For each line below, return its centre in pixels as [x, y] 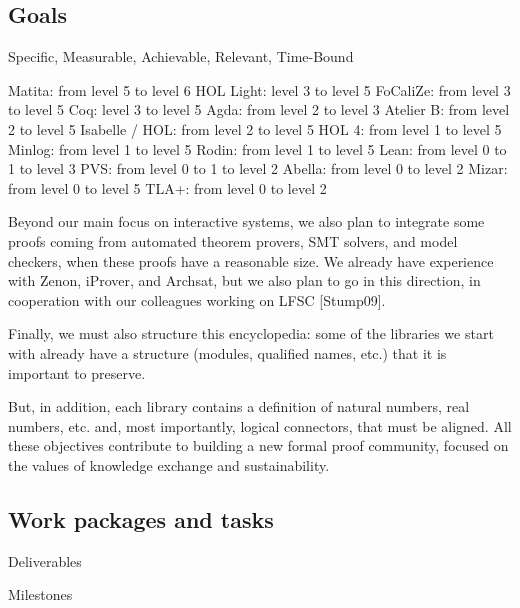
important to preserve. [77, 372]
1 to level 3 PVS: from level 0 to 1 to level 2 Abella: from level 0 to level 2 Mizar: [258, 168]
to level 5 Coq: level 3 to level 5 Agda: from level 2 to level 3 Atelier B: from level [259, 109]
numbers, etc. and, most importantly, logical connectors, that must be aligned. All [260, 425]
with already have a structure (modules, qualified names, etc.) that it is [227, 352]
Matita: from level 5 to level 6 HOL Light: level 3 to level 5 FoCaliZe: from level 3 [259, 89]
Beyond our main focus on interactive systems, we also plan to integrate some [246, 221]
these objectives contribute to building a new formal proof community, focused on [258, 445]
